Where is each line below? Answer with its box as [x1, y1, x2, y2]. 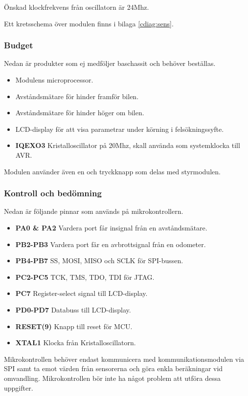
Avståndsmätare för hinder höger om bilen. [15, 107, 144, 118]
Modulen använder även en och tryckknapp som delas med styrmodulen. [4, 166, 221, 176]
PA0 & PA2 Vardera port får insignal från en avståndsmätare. [15, 222, 207, 232]
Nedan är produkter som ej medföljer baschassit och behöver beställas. [4, 58, 216, 68]
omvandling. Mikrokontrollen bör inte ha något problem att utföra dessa [4, 373, 221, 383]
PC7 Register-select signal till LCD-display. [15, 288, 148, 298]
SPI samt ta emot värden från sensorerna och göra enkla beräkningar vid [4, 363, 223, 374]
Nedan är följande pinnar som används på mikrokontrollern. [4, 206, 183, 216]
